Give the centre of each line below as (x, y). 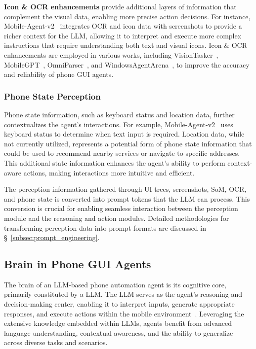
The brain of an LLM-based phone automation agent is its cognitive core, (115, 284)
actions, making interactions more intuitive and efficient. (109, 172)
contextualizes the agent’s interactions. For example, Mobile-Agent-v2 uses (119, 124)
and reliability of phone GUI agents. (59, 74)
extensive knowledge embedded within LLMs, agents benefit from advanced (118, 323)
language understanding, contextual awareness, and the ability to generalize (119, 332)
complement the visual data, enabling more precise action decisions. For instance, (127, 16)
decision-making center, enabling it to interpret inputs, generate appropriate (119, 304)
